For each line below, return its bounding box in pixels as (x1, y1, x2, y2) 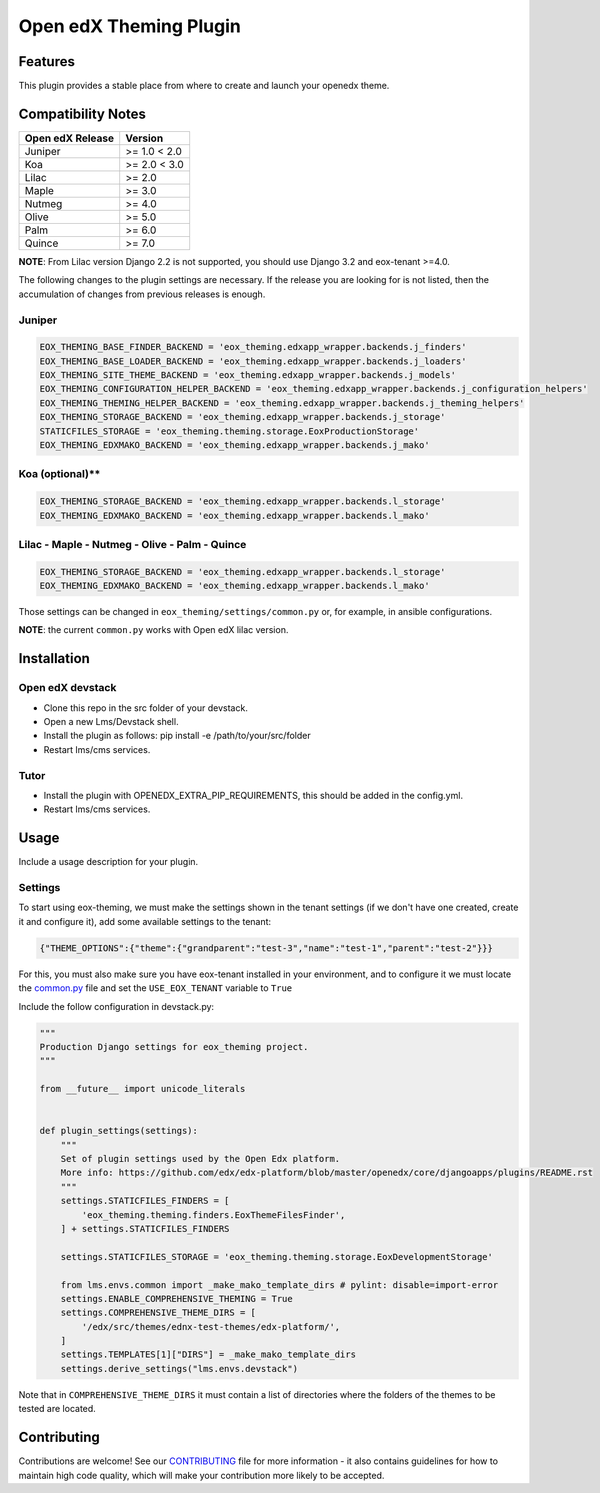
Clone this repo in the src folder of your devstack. (43, 701, 249, 714)
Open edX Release (24, 131, 115, 145)
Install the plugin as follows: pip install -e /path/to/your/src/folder (43, 730, 311, 742)
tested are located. (18, 1403, 97, 1415)
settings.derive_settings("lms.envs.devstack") (60, 1363, 299, 1374)
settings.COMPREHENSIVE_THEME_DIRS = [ (60, 1307, 257, 1319)
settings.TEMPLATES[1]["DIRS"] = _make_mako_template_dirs (60, 1349, 357, 1360)
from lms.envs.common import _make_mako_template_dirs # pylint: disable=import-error (60, 1279, 499, 1290)
